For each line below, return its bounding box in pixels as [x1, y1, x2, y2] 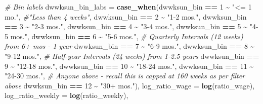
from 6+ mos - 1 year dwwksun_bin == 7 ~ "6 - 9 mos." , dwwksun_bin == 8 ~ [5, 41, 254, 51]
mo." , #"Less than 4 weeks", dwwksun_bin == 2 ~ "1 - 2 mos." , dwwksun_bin [5, 11, 247, 22]
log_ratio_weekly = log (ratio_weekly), [5, 90, 128, 100]
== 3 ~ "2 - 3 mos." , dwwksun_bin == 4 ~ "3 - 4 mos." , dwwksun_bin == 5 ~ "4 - [5, 21, 258, 32]
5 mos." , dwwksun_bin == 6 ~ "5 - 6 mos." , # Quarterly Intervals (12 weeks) [5, 31, 243, 41]
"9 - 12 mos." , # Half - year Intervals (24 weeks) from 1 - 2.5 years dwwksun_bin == [5, 50, 259, 61]
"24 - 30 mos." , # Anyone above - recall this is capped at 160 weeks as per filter [5, 70, 245, 81]
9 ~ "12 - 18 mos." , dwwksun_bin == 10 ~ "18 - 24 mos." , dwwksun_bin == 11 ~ [5, 60, 254, 71]
